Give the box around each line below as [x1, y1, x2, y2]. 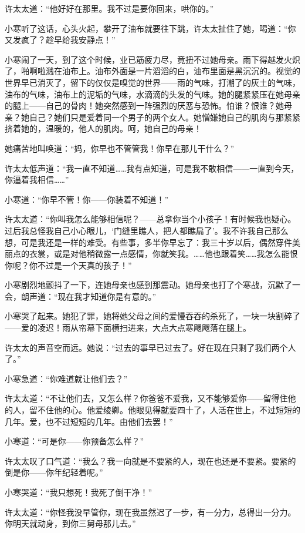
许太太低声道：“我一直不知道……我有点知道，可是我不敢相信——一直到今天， [5, 162, 299, 174]
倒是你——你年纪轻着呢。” [5, 466, 103, 478]
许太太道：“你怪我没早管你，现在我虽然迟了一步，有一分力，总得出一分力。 [5, 505, 296, 518]
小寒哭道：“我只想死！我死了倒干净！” [5, 486, 152, 498]
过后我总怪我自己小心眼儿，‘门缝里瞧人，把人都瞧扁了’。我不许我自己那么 [5, 224, 289, 236]
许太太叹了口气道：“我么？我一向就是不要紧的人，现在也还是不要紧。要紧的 [5, 454, 296, 467]
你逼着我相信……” [5, 173, 69, 186]
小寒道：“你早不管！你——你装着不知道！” [5, 193, 169, 205]
